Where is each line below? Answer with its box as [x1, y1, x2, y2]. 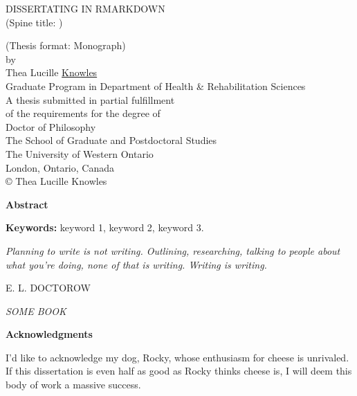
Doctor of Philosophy [6, 119, 96, 134]
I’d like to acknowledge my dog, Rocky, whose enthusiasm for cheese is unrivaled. [6, 350, 349, 364]
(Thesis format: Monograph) [6, 38, 126, 53]
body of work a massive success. [6, 377, 141, 392]
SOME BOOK [6, 303, 66, 318]
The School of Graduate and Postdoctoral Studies [6, 133, 217, 147]
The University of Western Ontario [6, 146, 154, 161]
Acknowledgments [6, 327, 93, 341]
